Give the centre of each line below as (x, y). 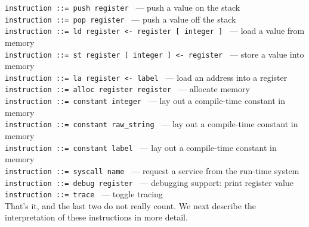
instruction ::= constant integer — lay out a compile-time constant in (145, 101)
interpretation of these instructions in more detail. (96, 217)
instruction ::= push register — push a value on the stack (123, 7)
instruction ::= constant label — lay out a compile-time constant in (141, 147)
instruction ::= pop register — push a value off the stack (120, 19)
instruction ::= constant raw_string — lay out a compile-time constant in (152, 124)
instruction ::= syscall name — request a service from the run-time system (152, 170)
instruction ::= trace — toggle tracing (84, 194)
